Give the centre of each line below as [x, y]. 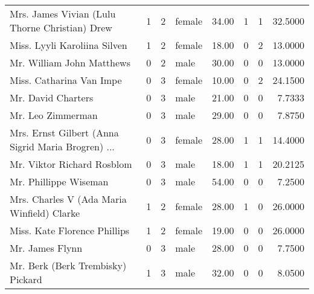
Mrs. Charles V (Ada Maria [68, 199]
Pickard [26, 279]
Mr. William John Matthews [70, 62]
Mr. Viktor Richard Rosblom [71, 164]
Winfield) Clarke [45, 213]
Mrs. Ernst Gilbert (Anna [64, 133]
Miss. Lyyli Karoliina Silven [69, 45]
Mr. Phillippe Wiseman [59, 181]
